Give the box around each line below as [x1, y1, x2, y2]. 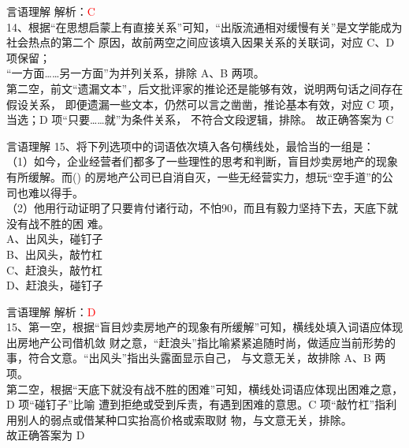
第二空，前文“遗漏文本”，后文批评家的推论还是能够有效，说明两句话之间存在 [6, 80, 403, 96]
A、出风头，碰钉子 [6, 230, 103, 247]
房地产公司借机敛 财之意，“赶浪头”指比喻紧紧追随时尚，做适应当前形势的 [17, 334, 396, 350]
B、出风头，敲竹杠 [6, 245, 102, 262]
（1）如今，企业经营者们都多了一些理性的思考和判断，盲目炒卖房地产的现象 [6, 153, 398, 170]
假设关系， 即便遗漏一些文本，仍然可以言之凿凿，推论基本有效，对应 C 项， [6, 95, 401, 112]
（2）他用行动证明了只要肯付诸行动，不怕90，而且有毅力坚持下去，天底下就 [6, 200, 398, 216]
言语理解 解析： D [6, 303, 96, 319]
